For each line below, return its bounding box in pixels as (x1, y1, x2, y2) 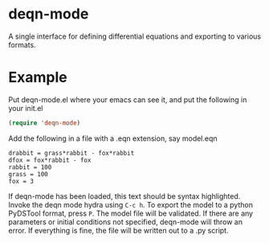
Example (8, 68, 67, 87)
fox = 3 (8, 177, 35, 185)
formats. (8, 39, 36, 49)
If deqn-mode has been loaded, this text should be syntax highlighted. (8, 191, 241, 201)
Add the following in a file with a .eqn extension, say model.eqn (8, 134, 218, 143)
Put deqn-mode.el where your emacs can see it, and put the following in (8, 94, 247, 105)
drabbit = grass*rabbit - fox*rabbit (8, 149, 135, 157)
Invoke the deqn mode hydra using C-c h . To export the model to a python (8, 200, 253, 209)
